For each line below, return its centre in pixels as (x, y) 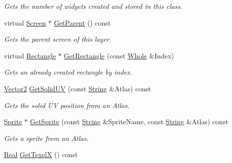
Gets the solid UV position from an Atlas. (67, 105)
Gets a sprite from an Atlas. (46, 138)
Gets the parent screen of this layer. (58, 39)
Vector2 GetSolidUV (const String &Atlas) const (78, 88)
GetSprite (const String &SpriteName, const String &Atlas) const (129, 122)
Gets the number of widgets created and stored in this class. (93, 6)
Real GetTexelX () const (41, 154)
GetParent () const (82, 22)
